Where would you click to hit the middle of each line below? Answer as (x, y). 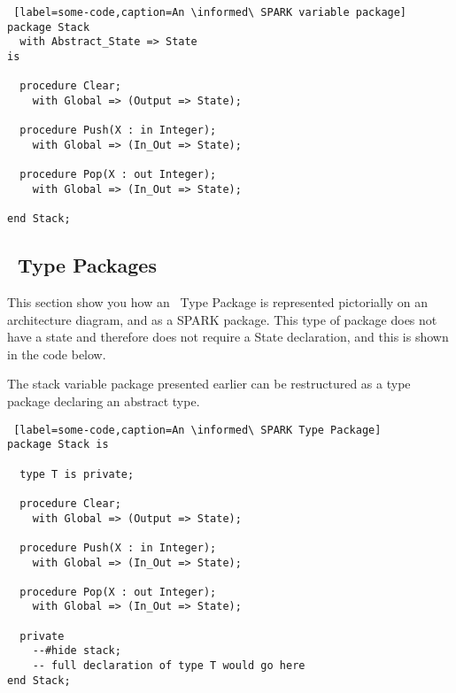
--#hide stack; (77, 651)
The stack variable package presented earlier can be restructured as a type (209, 384)
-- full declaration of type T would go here (169, 666)
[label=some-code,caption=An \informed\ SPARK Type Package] (197, 430)
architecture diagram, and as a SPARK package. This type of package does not (222, 319)
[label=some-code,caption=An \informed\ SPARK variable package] (210, 12)
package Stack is (58, 445)
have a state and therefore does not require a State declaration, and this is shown (228, 337)
